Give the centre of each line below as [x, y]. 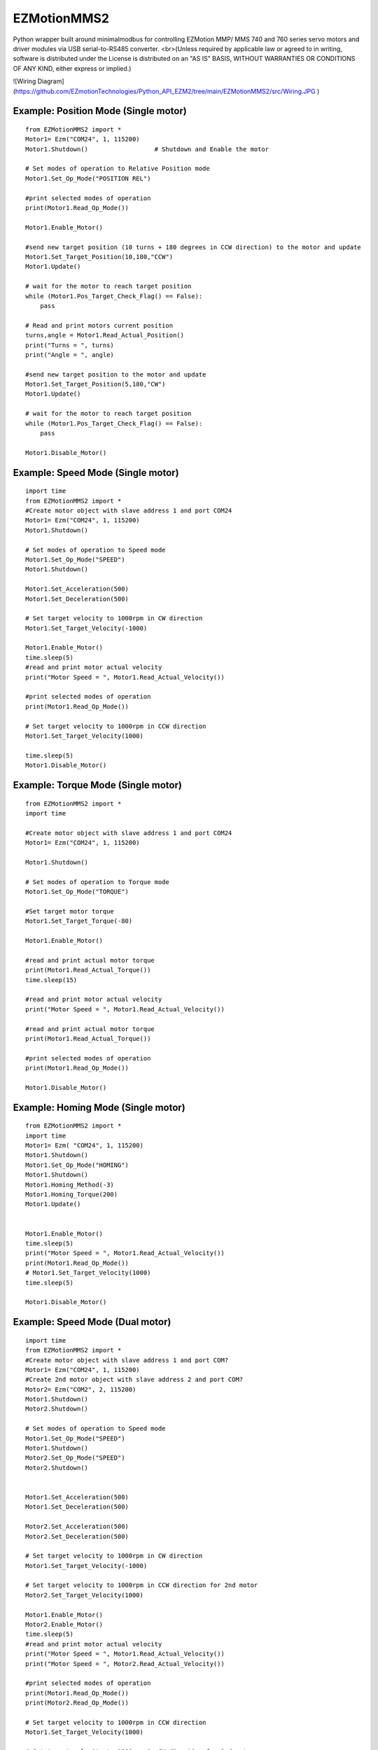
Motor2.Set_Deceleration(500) [77, 1536]
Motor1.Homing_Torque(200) [72, 1195]
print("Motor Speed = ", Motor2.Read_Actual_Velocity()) [125, 1664]
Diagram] [51, 81]
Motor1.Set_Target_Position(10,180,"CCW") [99, 257]
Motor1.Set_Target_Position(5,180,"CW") [96, 384]
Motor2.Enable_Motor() [64, 1625]
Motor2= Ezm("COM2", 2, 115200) [81, 1389]
